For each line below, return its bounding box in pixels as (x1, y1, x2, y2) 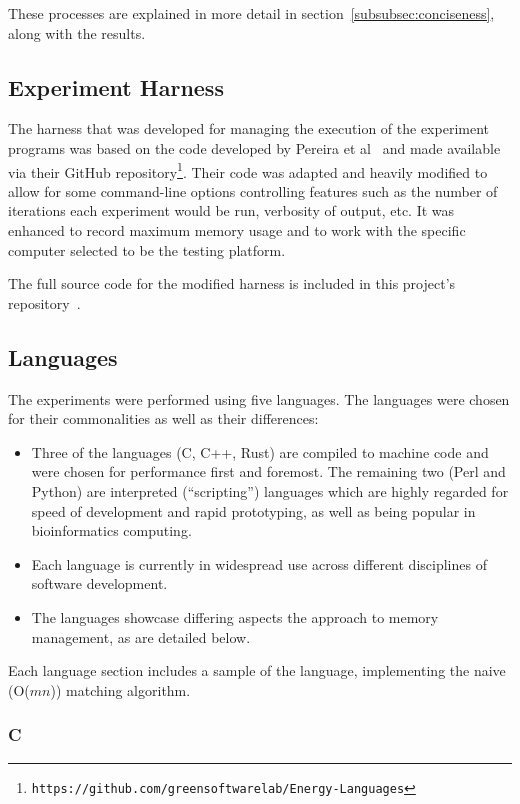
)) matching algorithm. (50, 679, 191, 700)
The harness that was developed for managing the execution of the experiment (8, 118, 489, 139)
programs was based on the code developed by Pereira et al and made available (8, 137, 501, 158)
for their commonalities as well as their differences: (8, 408, 319, 429)
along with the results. (8, 22, 146, 43)
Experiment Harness (8, 71, 224, 102)
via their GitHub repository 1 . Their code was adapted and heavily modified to (8, 158, 488, 182)
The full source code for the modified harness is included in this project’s (8, 273, 456, 294)
